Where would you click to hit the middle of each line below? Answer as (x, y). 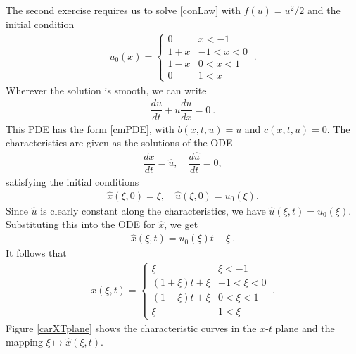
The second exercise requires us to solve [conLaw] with (123, 10)
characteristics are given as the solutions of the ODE (119, 143)
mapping (24, 342)
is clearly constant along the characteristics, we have (153, 210)
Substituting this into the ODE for (81, 224)
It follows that (36, 253)
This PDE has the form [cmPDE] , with (90, 128)
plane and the (305, 328)
